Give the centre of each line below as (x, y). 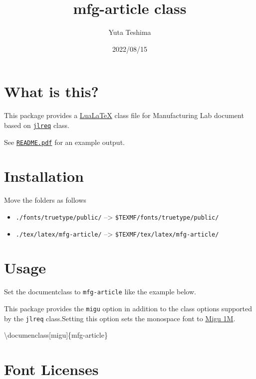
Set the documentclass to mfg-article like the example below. (100, 292)
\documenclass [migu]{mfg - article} (56, 335)
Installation (44, 176)
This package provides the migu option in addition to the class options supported (128, 308)
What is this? (51, 91)
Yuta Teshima (130, 32)
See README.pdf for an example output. (64, 142)
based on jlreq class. (37, 125)
